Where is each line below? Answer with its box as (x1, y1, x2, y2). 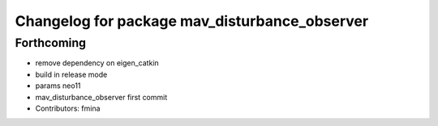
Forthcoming (15, 36, 87, 50)
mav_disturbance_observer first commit (35, 92, 168, 102)
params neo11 (35, 81, 81, 90)
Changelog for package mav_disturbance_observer (15, 12, 369, 30)
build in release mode (35, 69, 108, 79)
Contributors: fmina (35, 103, 101, 113)
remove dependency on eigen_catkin (35, 58, 160, 68)
